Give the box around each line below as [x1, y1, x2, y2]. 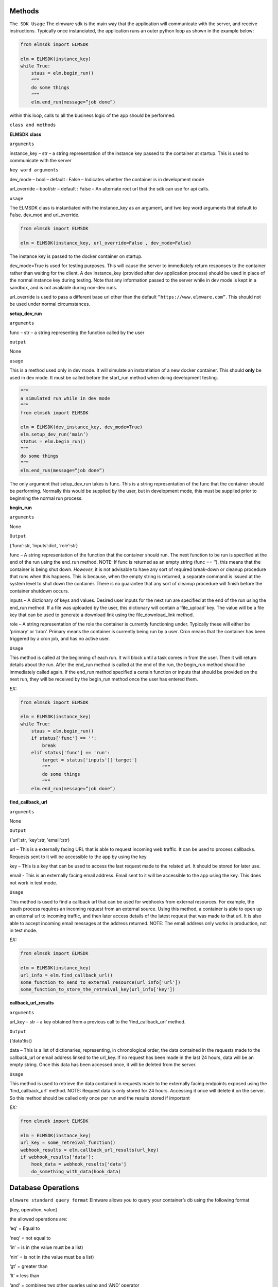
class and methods [9, 122, 56, 128]
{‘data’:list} [9, 1037, 32, 1043]
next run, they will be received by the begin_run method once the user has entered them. [9, 676, 198, 682]
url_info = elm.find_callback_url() [20, 972, 113, 978]
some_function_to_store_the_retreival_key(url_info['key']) [20, 986, 176, 993]
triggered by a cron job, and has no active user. [9, 636, 110, 642]
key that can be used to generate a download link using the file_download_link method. [9, 612, 194, 618]
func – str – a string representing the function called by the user [9, 329, 145, 336]
